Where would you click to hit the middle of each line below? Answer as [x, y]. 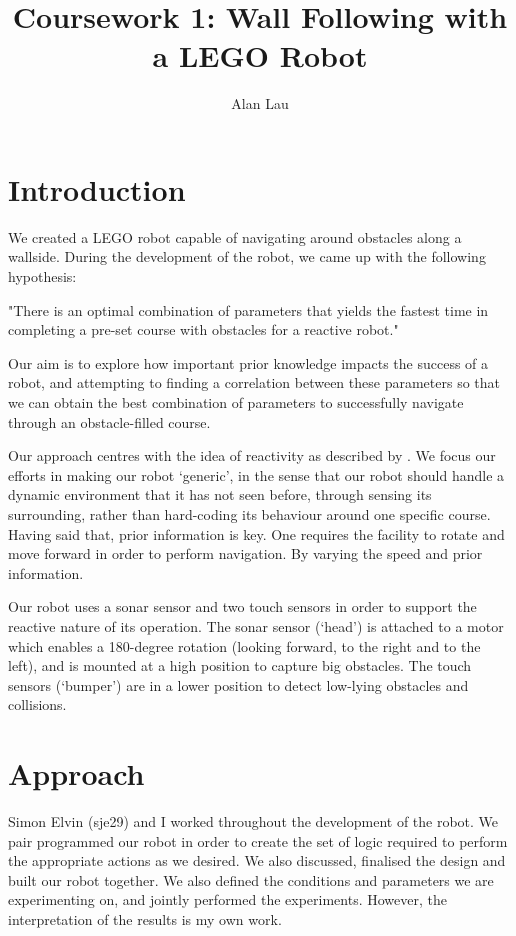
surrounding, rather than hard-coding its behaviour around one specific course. [249, 513]
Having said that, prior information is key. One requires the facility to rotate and [256, 533]
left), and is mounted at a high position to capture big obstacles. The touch [240, 665]
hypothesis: [42, 276]
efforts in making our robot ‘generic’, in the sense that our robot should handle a [256, 474]
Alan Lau [260, 103]
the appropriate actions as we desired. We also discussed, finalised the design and [257, 860]
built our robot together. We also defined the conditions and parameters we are [251, 879]
